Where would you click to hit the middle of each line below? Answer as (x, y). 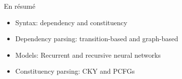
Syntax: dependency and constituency (71, 22)
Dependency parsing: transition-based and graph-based (97, 39)
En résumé (20, 6)
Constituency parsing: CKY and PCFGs (75, 71)
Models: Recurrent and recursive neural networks (88, 55)
